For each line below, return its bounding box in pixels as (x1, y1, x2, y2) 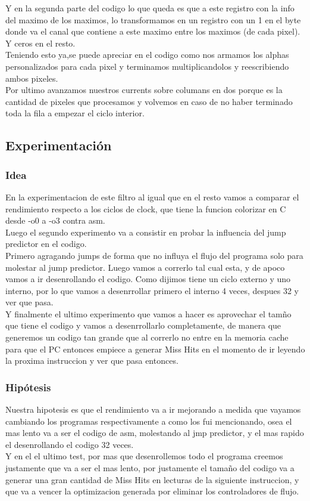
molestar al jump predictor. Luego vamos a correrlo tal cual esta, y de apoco (5, 261, 285, 273)
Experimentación (5, 136, 112, 154)
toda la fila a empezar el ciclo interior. (5, 107, 145, 119)
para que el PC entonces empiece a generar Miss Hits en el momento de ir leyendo (5, 342, 305, 355)
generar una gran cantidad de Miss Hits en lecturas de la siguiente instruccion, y (5, 473, 299, 485)
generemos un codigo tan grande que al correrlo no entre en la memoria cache (5, 331, 289, 344)
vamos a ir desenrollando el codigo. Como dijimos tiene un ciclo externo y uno (5, 273, 291, 285)
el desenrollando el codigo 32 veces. (5, 438, 134, 450)
